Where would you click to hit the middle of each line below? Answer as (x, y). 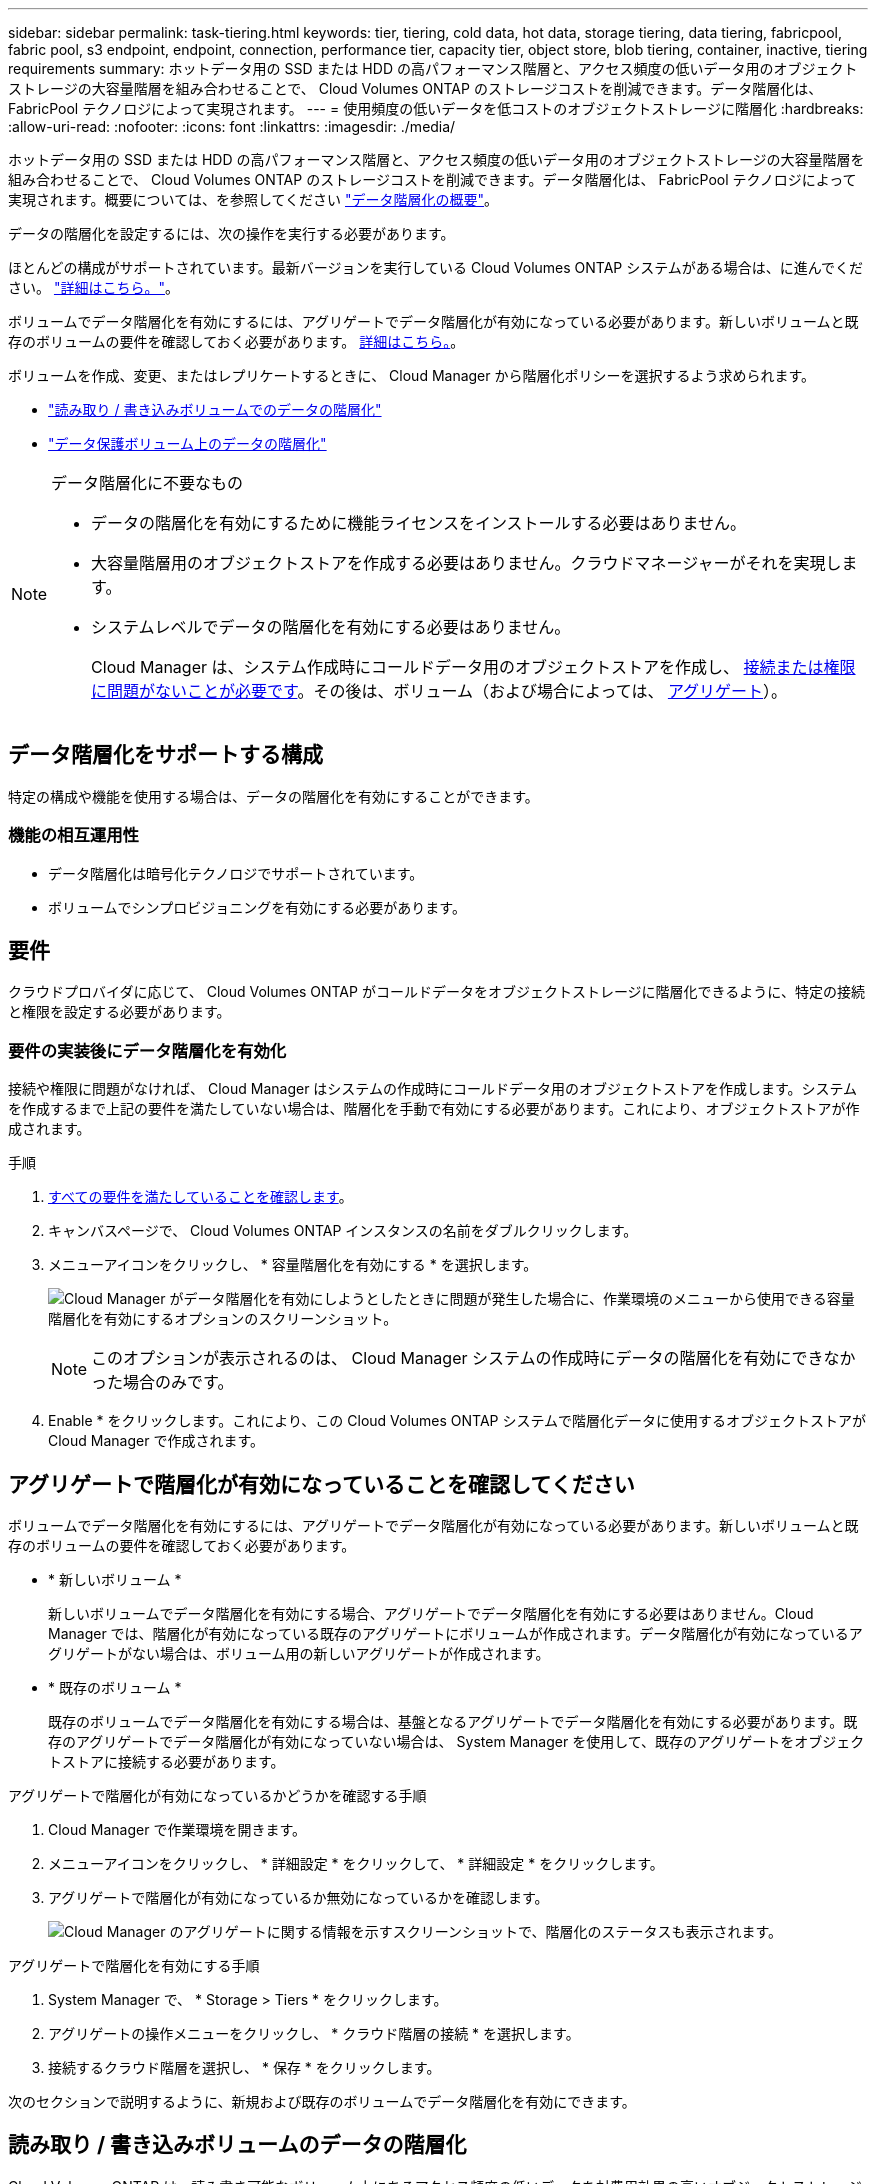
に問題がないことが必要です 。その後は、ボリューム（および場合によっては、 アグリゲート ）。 (439, 691)
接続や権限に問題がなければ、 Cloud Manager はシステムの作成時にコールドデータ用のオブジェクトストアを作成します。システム (433, 1089)
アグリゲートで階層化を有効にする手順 (134, 1966)
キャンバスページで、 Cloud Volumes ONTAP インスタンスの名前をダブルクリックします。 (343, 1231)
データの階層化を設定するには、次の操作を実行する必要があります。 (231, 233)
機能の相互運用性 (73, 835)
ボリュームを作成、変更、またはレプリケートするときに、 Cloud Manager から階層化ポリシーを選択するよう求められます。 (412, 375)
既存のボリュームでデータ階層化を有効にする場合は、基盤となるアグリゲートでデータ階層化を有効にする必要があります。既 (453, 1722)
